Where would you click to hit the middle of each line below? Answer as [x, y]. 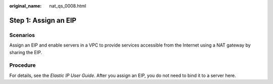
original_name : [26, 6]
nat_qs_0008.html [68, 6]
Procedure [22, 65]
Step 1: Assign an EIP [43, 20]
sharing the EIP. [26, 52]
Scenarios [22, 35]
